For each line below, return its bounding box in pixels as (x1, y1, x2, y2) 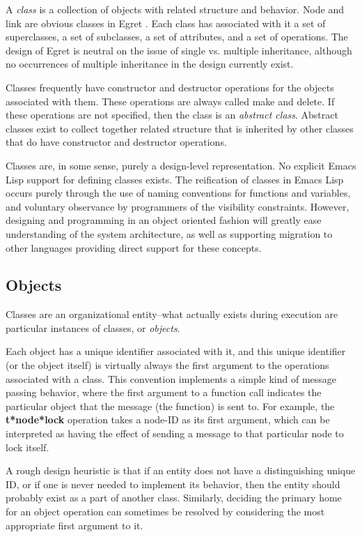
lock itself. (6, 439, 49, 454)
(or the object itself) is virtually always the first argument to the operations (6, 358, 329, 372)
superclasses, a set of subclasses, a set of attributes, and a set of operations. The (6, 29, 348, 44)
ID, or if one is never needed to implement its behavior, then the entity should (6, 476, 340, 491)
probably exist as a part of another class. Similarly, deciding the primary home (6, 490, 342, 505)
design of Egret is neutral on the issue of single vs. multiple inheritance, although (6, 43, 352, 57)
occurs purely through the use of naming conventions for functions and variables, (6, 186, 351, 200)
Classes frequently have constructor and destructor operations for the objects (6, 80, 334, 94)
